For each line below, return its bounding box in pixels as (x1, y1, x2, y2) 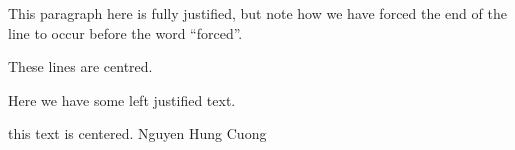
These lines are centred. (8, 56, 153, 77)
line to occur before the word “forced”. (8, 22, 243, 43)
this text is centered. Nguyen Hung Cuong (8, 123, 267, 144)
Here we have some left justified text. (8, 89, 236, 110)
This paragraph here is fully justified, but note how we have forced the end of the (8, 3, 507, 23)
